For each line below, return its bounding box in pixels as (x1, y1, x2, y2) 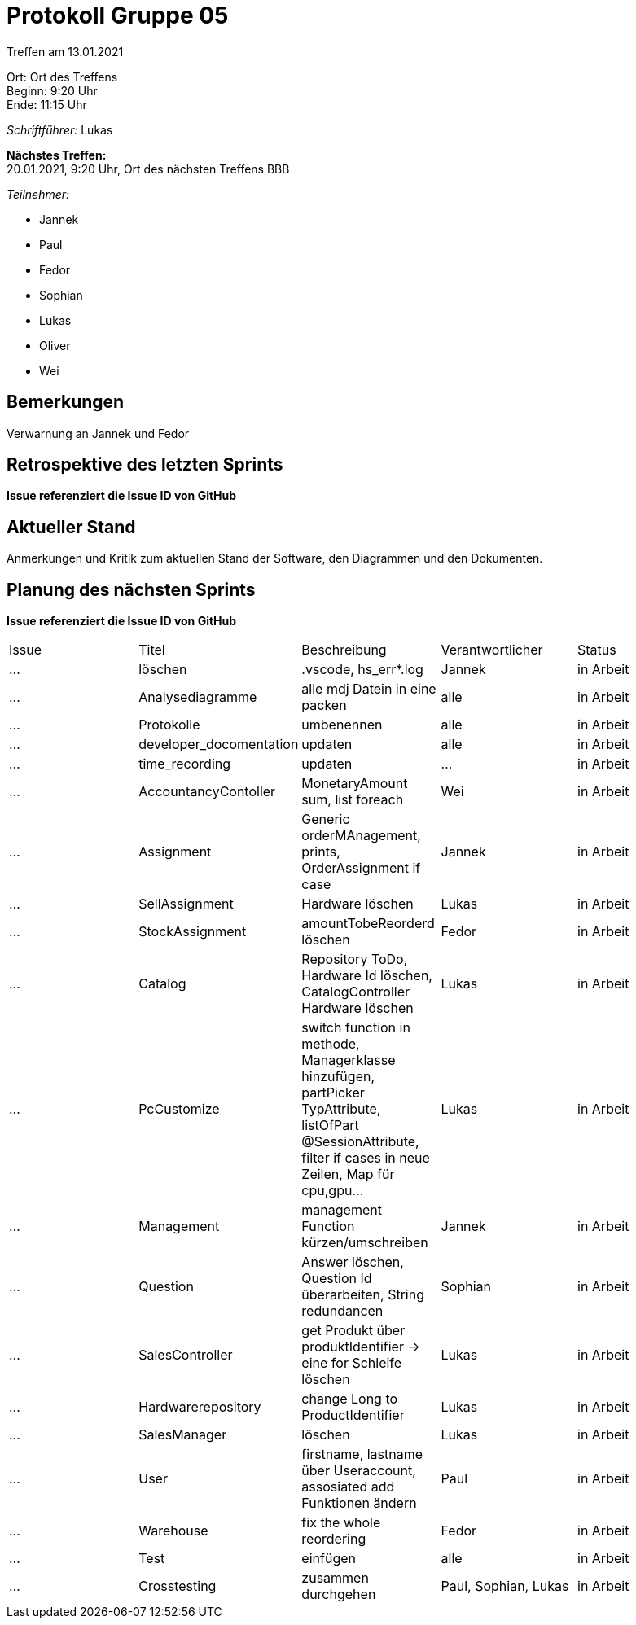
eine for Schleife (301, 1355, 402, 1372)
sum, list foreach (301, 791, 404, 808)
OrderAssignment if (301, 860, 421, 877)
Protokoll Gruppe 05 (7, 2, 229, 29)
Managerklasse (301, 1052, 396, 1069)
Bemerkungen (7, 392, 125, 413)
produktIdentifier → (301, 1338, 420, 1356)
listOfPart (301, 1117, 359, 1134)
